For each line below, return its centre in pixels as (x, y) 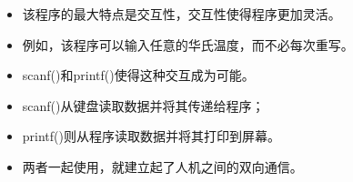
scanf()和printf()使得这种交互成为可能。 (138, 75)
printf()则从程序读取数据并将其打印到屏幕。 (151, 136)
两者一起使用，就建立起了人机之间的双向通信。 (162, 166)
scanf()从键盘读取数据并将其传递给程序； (143, 105)
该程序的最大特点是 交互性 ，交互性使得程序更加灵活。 (182, 14)
